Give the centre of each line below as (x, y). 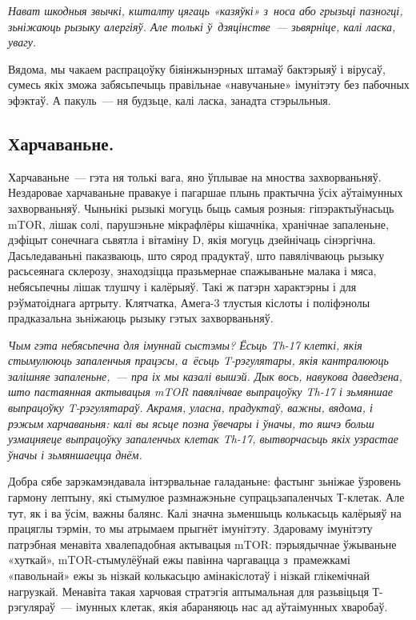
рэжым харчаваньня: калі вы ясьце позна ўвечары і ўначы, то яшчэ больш (191, 423)
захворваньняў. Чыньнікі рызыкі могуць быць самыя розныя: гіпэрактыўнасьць (201, 208)
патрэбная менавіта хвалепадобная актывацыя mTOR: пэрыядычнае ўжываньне (202, 544)
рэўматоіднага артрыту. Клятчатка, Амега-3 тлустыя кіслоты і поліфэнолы (189, 302)
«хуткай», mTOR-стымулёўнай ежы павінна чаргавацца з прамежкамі (179, 560)
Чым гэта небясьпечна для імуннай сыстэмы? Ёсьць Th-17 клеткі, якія (185, 344)
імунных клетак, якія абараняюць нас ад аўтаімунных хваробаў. (232, 607)
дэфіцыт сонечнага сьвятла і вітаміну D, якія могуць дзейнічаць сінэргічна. (192, 240)
